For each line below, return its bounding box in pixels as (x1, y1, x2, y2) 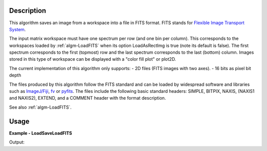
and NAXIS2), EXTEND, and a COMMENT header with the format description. (9, 95, 166, 101)
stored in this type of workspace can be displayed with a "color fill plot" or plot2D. (9, 56, 177, 62)
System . (9, 26, 26, 32)
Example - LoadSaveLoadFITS (9, 130, 72, 136)
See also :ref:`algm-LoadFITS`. (9, 104, 72, 110)
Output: (9, 139, 25, 145)
